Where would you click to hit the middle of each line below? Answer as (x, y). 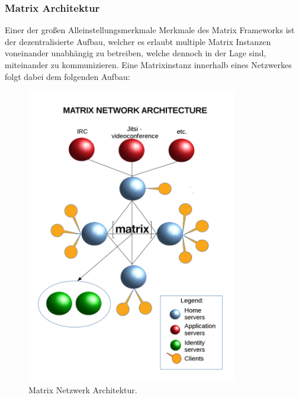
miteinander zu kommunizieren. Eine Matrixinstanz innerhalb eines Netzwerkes (148, 65)
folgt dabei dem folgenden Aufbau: (67, 76)
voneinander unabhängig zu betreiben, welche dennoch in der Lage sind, (136, 53)
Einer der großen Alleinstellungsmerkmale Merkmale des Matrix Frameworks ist (150, 30)
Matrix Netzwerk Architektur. (83, 390)
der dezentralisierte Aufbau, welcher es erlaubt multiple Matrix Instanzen (138, 41)
